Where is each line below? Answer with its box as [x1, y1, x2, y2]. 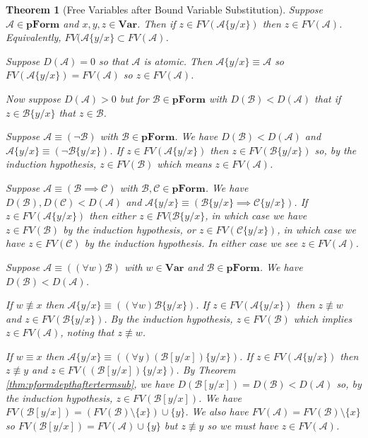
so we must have [207, 417, 278, 432]
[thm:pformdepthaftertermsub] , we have [6, 376, 174, 391]
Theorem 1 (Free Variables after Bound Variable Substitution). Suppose [6, 2, 324, 16]
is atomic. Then [143, 53, 213, 68]
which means [157, 156, 212, 171]
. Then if [137, 16, 176, 30]
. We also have [185, 404, 249, 419]
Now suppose [6, 91, 61, 105]
